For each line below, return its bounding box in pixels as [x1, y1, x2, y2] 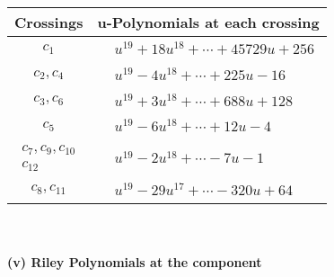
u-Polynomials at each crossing [97, 12, 320, 32]
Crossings [14, 12, 83, 32]
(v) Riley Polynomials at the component [7, 253, 262, 272]
